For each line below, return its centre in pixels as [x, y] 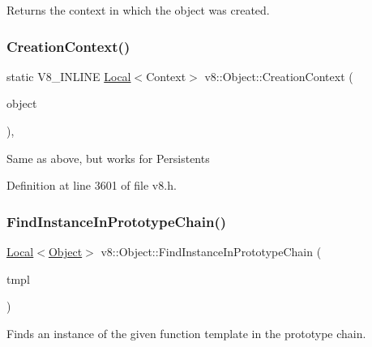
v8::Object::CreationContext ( [279, 76]
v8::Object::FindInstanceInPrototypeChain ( [211, 251]
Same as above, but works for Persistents [108, 158]
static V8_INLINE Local [69, 76]
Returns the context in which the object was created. [138, 10]
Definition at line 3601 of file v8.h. [92, 185]
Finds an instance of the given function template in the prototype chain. [186, 333]
